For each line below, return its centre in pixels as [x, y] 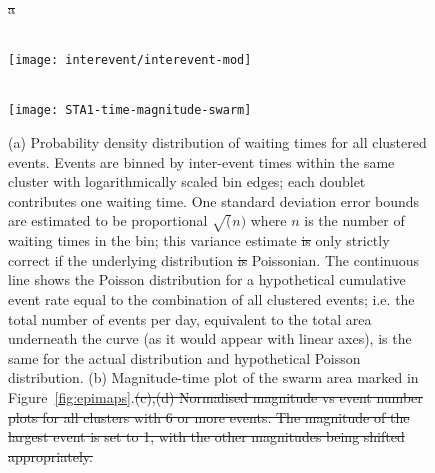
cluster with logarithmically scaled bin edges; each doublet [187, 181]
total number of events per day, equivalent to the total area [190, 318]
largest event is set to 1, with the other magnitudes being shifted [206, 436]
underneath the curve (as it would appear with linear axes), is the [210, 338]
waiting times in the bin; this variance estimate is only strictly [199, 240]
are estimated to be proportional [108, 220]
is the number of [354, 220]
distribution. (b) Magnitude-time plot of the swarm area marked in [213, 377]
